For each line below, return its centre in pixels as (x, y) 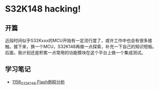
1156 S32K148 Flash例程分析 (38, 82)
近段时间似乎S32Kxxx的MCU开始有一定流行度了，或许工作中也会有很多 (77, 40)
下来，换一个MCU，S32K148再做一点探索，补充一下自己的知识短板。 (87, 46)
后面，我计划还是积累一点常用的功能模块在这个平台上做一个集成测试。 (75, 52)
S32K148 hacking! (43, 9)
